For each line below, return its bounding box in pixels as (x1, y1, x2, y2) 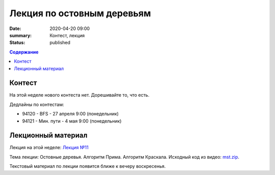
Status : (9, 40, 25, 46)
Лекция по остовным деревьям (9, 8, 151, 19)
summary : (9, 32, 32, 38)
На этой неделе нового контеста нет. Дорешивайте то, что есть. (9, 92, 150, 98)
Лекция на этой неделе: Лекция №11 (9, 144, 89, 151)
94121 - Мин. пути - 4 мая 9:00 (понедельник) (22, 118, 122, 124)
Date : (9, 25, 21, 32)
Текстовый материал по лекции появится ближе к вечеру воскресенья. (9, 163, 166, 169)
